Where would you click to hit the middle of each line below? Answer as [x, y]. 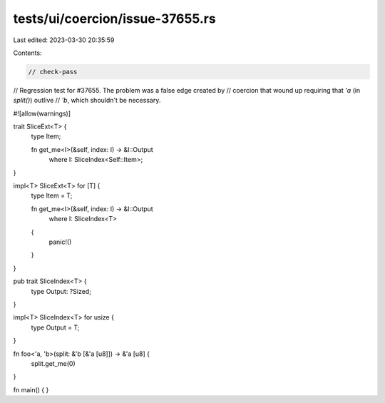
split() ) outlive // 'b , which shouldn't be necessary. [87, 101]
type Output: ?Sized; [61, 291]
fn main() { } [31, 389]
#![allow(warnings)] [42, 113]
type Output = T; [55, 327]
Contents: [27, 53]
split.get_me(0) [53, 363]
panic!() [60, 242]
